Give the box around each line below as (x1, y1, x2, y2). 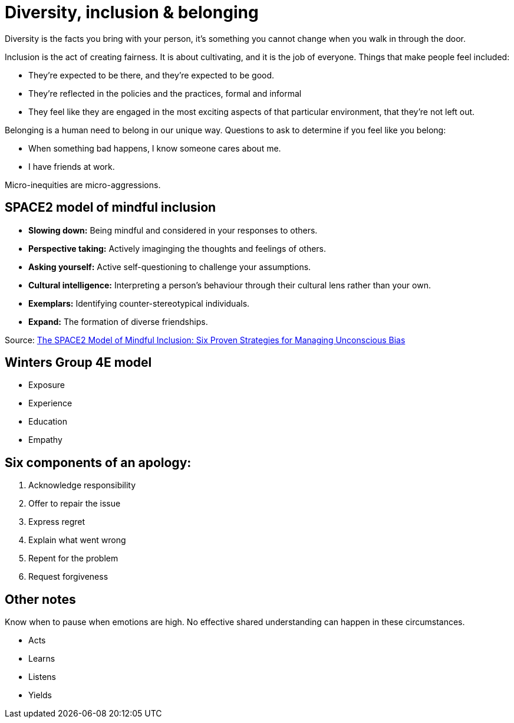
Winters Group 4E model (5, 355, 152, 370)
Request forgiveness (28, 571, 108, 582)
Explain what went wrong (28, 535, 126, 545)
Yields (28, 690, 52, 701)
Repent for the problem (28, 553, 118, 564)
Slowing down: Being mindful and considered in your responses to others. (28, 225, 318, 235)
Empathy (28, 435, 62, 445)
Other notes (5, 591, 76, 607)
